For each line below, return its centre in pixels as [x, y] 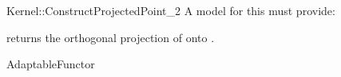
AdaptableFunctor [51, 64]
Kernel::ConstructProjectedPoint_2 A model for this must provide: [171, 10]
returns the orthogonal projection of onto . [111, 37]
